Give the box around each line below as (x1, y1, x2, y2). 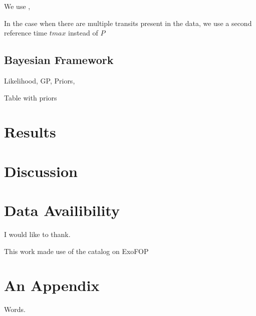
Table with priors (4, 92, 57, 102)
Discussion (4, 160, 78, 181)
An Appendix (4, 275, 100, 295)
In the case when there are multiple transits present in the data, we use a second (4, 17, 252, 28)
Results (4, 121, 56, 142)
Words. (4, 304, 26, 314)
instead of (68, 27, 98, 38)
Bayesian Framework (4, 52, 114, 67)
